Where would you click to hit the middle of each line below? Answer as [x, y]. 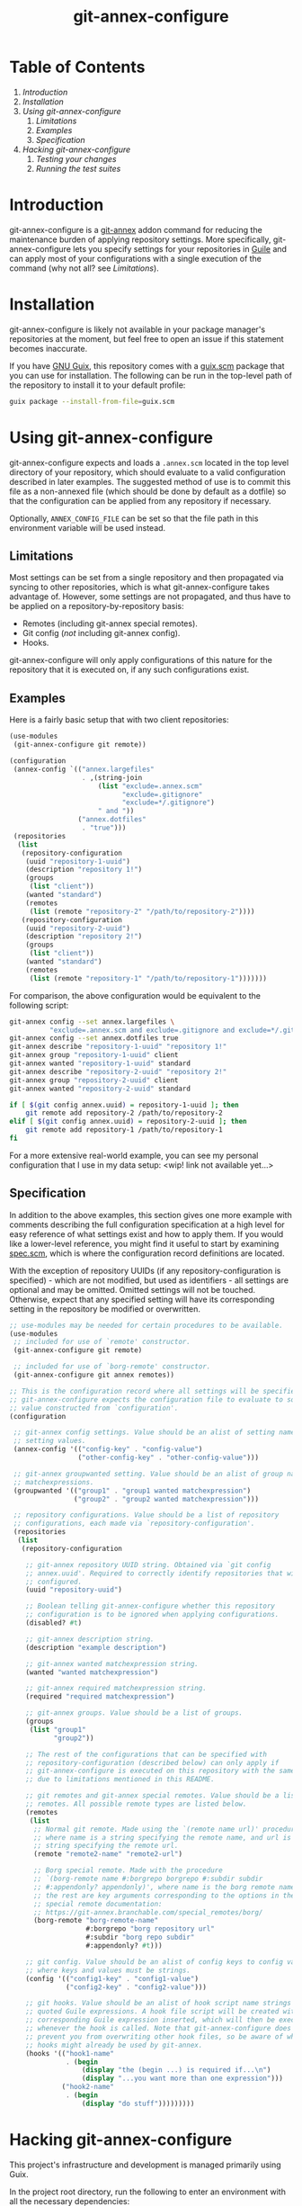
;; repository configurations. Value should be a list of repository [146, 1515]
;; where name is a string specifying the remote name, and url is [162, 1837]
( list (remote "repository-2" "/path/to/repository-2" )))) [142, 911]
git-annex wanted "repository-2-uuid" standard [100, 1089]
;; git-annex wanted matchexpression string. [112, 1663]
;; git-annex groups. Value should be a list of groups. [134, 1713]
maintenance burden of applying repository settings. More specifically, [140, 239]
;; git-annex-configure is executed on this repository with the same [160, 1771]
